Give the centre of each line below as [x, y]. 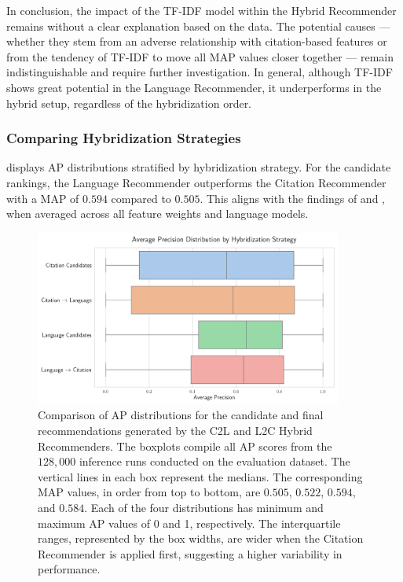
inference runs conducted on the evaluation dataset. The [214, 461]
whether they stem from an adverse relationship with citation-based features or [197, 41]
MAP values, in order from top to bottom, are [149, 492]
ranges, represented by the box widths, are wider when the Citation [201, 538]
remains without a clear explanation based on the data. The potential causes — [198, 26]
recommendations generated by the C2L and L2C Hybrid [175, 430]
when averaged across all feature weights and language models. [158, 214]
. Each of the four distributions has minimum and [204, 507]
